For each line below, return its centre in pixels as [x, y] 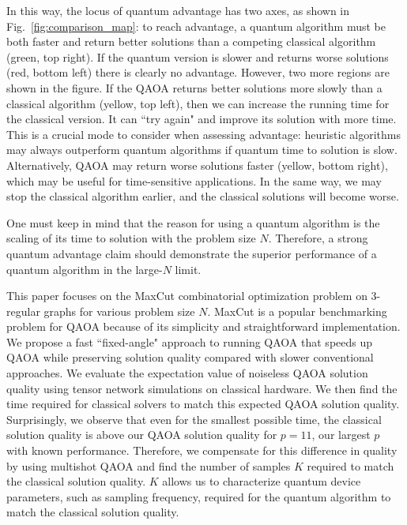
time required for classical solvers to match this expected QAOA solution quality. [203, 404]
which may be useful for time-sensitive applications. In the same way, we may [194, 180]
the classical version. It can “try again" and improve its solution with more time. [202, 119]
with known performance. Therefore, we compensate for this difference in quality [202, 450]
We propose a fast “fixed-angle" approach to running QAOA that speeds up [190, 341]
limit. [188, 269]
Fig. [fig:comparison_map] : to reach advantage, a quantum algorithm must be [196, 26]
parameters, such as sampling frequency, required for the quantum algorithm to [199, 496]
